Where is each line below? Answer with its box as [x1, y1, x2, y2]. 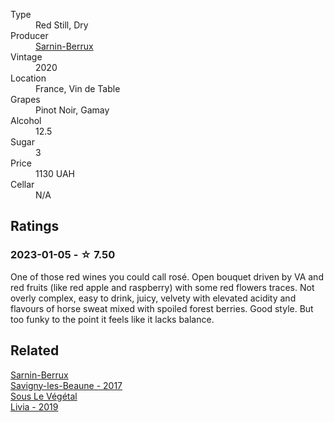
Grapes [10, 94, 41, 105]
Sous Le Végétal [10, 390, 78, 402]
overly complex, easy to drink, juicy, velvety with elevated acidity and [10, 292, 297, 304]
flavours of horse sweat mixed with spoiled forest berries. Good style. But [10, 302, 314, 314]
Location [10, 72, 47, 84]
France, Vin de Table [35, 83, 121, 94]
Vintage [10, 51, 43, 63]
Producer [10, 30, 49, 41]
